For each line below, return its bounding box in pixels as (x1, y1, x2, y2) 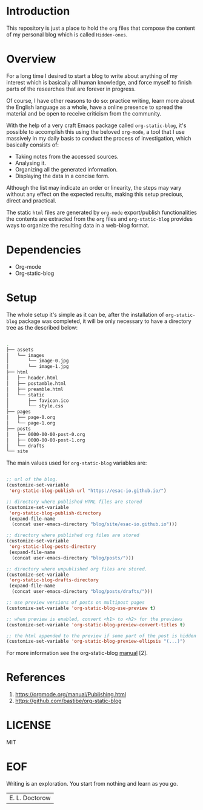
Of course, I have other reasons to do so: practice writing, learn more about (6, 97, 195, 104)
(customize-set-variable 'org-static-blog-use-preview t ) (6, 605, 156, 611)
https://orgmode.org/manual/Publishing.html (15, 691, 126, 698)
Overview (6, 52, 56, 66)
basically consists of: (6, 141, 59, 148)
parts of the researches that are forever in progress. (6, 85, 136, 92)
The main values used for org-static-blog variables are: (6, 459, 147, 466)
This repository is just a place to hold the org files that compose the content (6, 24, 195, 32)
